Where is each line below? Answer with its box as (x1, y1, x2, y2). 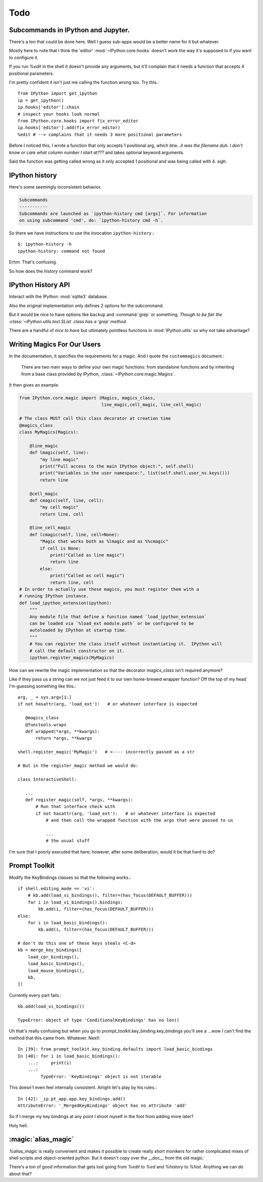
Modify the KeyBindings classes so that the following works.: (9, 874, 131, 880)
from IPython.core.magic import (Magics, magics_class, (19, 395, 156, 401)
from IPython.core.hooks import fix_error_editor (18, 118, 139, 124)
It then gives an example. (9, 382, 59, 388)
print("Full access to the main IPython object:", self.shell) (39, 463, 194, 469)
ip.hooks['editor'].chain (18, 104, 80, 110)
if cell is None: (39, 545, 81, 551)
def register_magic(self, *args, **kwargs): (25, 797, 133, 803)
